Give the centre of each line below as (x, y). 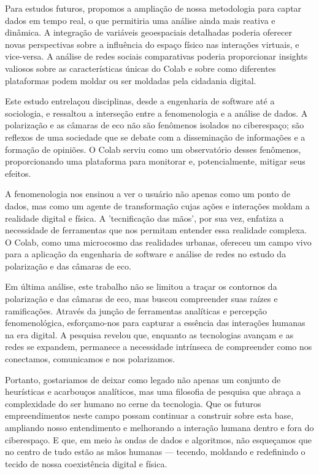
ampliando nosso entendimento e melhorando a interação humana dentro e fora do (159, 427)
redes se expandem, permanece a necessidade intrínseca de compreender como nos (159, 347)
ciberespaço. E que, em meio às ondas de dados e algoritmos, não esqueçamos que (159, 439)
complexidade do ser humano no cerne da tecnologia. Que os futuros (133, 403)
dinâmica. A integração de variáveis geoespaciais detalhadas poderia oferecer (148, 32)
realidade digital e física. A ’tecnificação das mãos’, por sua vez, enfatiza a (144, 218)
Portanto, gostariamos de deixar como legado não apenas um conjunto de (143, 379)
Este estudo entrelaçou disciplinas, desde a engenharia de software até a (140, 101)
